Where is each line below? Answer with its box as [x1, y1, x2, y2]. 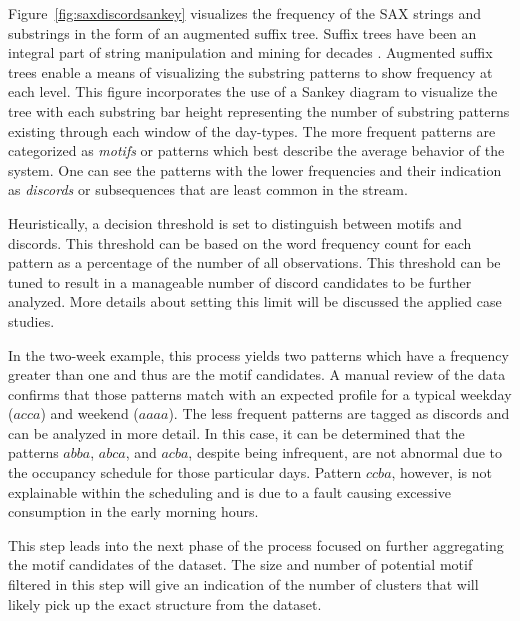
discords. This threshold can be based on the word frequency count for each [8, 232, 472, 253]
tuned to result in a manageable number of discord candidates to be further [8, 271, 472, 292]
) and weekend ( [40, 403, 139, 424]
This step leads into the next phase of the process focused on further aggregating [8, 534, 504, 555]
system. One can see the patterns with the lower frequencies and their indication [8, 159, 502, 180]
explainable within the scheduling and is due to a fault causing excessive [8, 481, 451, 502]
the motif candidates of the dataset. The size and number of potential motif [8, 554, 473, 575]
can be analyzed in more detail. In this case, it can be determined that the [8, 422, 465, 443]
